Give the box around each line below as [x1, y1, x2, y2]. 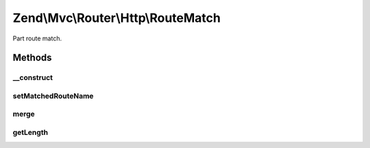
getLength [12, 127, 48, 137]
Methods [12, 52, 52, 64]
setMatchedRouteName [12, 91, 94, 101]
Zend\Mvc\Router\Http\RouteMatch [12, 10, 221, 25]
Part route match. [12, 34, 62, 42]
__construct [12, 73, 53, 82]
